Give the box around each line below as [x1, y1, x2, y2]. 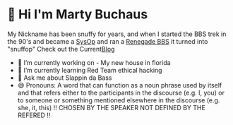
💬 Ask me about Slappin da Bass [17, 73, 112, 82]
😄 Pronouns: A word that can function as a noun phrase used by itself [17, 81, 222, 89]
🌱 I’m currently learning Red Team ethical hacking [17, 66, 162, 74]
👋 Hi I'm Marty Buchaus [7, 6, 148, 23]
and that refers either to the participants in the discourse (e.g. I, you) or [17, 88, 225, 97]
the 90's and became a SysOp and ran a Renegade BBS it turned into [7, 37, 208, 45]
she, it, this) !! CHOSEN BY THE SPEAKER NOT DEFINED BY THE [17, 103, 206, 112]
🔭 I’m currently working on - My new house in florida [17, 58, 171, 66]
